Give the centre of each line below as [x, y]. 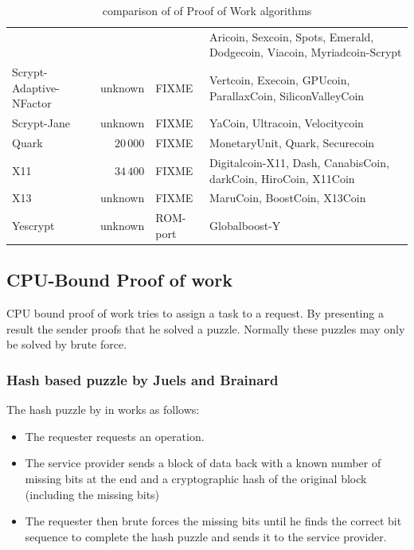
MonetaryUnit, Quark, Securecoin [292, 143]
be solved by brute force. [67, 344]
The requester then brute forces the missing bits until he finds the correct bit [213, 521]
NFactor [32, 103]
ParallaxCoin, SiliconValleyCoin [287, 95]
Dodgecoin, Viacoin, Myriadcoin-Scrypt [306, 52]
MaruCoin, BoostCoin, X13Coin [288, 198]
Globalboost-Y [245, 226]
